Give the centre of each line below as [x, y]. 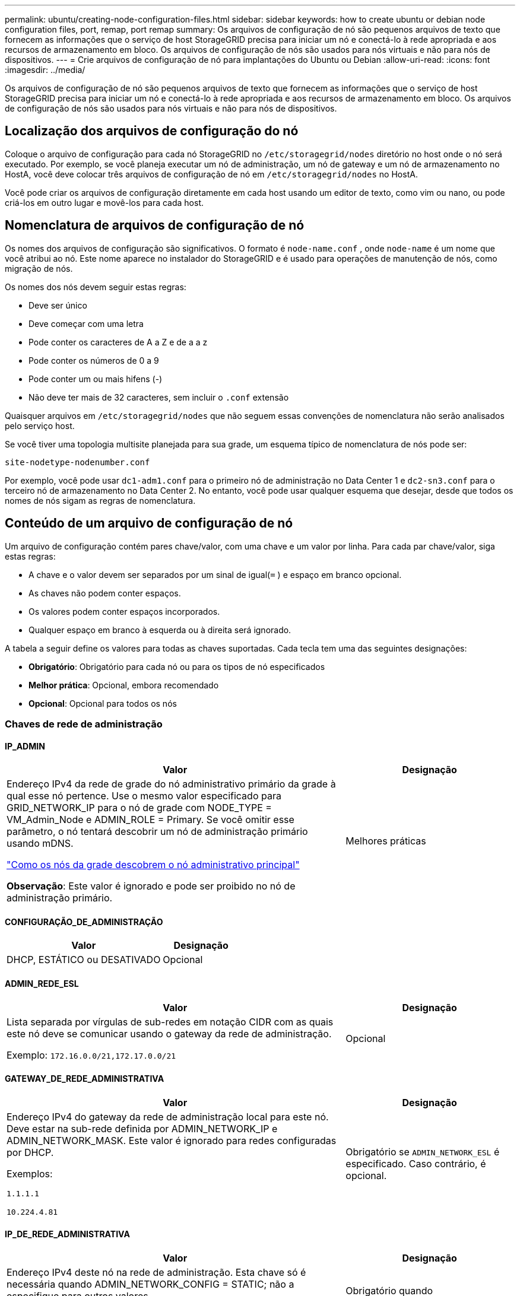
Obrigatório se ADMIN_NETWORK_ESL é [423, 1152]
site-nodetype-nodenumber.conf [77, 462]
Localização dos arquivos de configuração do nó [152, 131]
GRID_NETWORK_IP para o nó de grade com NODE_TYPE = [139, 808]
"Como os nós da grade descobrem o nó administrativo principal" [153, 865]
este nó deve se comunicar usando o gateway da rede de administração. [169, 1033]
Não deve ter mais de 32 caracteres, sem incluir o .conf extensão [159, 397]
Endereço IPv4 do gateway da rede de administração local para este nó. [168, 1116]
